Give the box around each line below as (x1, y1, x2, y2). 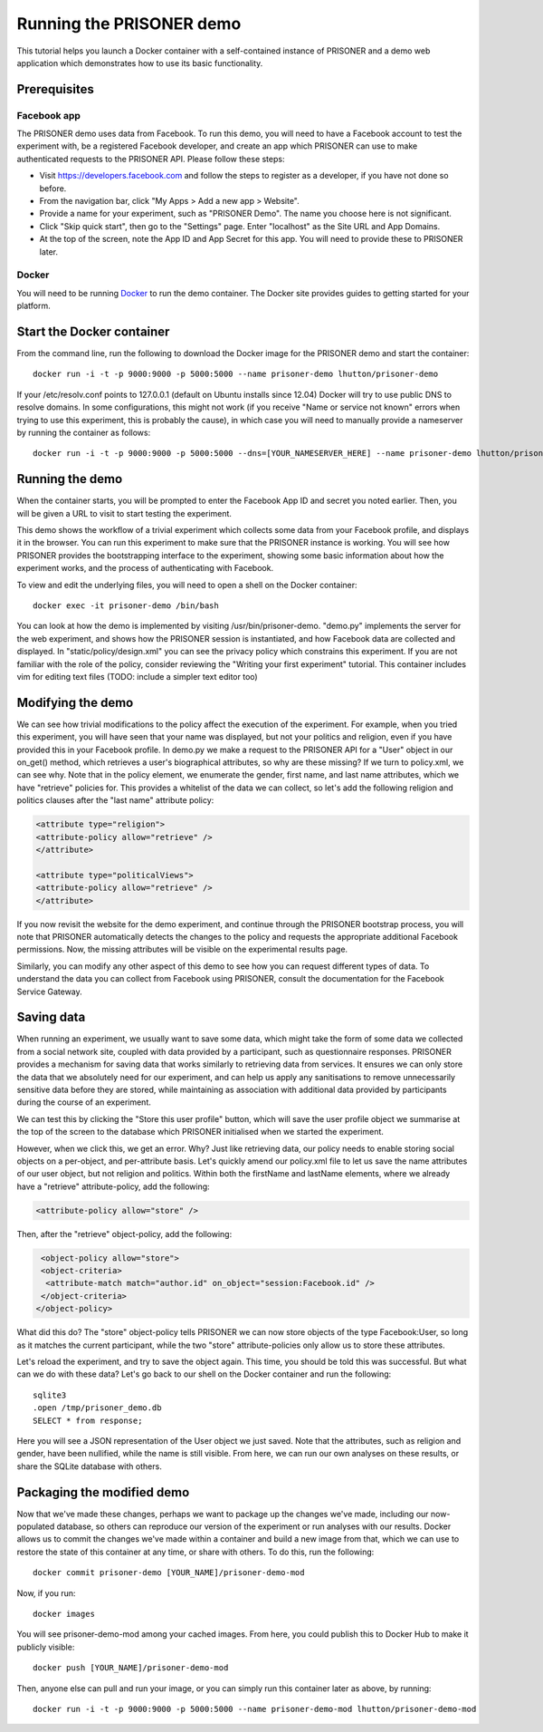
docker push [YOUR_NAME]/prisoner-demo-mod (33, 1663, 229, 1673)
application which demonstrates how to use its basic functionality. (16, 57, 263, 68)
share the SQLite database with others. (16, 1460, 162, 1472)
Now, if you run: (16, 1587, 76, 1599)
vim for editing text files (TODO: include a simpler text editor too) (16, 671, 258, 682)
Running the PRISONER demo (16, 14, 242, 34)
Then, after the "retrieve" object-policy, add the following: (16, 1228, 233, 1239)
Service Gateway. (16, 986, 83, 997)
